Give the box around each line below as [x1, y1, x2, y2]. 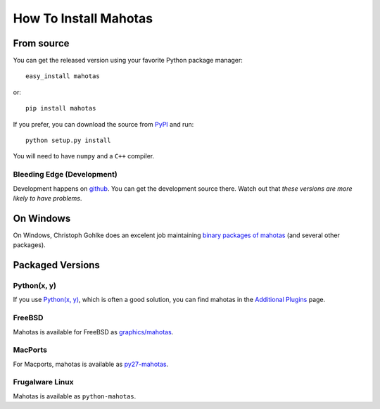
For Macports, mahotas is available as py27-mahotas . [13, 360, 169, 368]
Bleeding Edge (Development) [13, 170, 118, 180]
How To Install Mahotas [13, 11, 153, 26]
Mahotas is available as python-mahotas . [13, 391, 137, 401]
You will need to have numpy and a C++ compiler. [13, 152, 155, 161]
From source [13, 37, 70, 49]
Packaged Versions [13, 259, 100, 271]
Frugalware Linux [13, 377, 74, 387]
